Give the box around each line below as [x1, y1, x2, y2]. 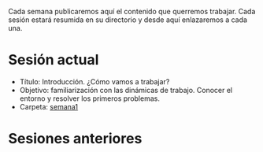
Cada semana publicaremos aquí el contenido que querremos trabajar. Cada [8, 7, 256, 16]
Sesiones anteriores [8, 130, 143, 148]
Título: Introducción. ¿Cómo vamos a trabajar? [19, 76, 170, 86]
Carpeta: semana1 [19, 102, 79, 111]
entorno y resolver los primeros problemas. [19, 94, 160, 103]
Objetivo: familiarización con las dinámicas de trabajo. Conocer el [19, 85, 233, 95]
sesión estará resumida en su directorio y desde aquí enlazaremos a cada [8, 15, 248, 24]
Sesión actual [8, 51, 99, 69]
